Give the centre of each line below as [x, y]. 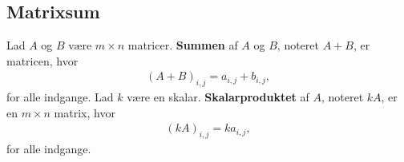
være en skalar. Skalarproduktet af [218, 97]
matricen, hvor [42, 60]
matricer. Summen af [183, 45]
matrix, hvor [85, 112]
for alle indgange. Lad [60, 97]
